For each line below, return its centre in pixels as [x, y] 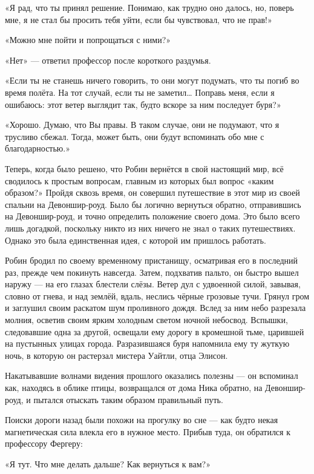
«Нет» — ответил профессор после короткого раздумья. [108, 60]
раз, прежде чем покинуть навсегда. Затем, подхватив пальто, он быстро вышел [152, 272]
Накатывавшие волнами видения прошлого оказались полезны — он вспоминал [152, 376]
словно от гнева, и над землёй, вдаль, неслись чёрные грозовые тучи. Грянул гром [157, 295]
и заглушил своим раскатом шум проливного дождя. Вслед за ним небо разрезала [155, 308]
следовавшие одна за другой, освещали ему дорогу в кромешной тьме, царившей [155, 331]
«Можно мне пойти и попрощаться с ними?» [88, 40]
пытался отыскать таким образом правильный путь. [128, 399]
